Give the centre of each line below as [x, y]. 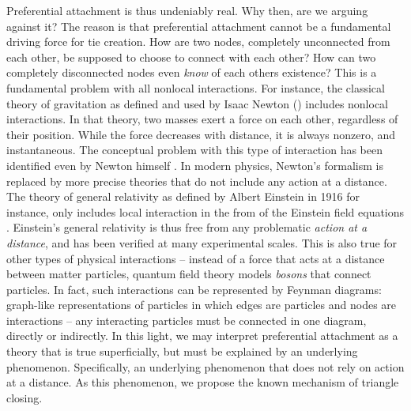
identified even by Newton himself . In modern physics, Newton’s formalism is [195, 165]
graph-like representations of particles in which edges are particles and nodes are [202, 305]
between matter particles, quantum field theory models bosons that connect [189, 274]
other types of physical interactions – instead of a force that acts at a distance [196, 258]
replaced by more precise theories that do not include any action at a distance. [197, 181]
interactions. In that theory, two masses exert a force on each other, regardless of [202, 119]
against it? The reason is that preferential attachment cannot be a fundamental [199, 26]
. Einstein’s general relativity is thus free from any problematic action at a [187, 227]
